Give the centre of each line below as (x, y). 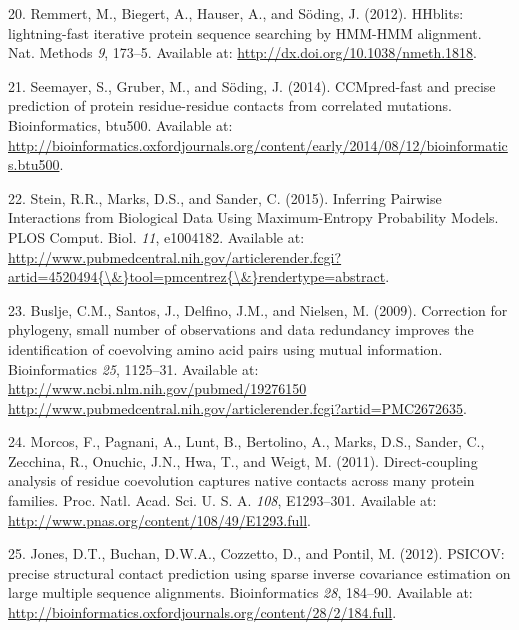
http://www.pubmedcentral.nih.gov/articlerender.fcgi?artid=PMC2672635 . (237, 407)
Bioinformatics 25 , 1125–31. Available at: (133, 368)
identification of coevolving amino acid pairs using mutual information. (225, 348)
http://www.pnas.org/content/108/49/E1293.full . (159, 519)
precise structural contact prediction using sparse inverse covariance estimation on (259, 572)
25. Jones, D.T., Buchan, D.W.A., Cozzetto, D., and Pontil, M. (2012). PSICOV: (256, 553)
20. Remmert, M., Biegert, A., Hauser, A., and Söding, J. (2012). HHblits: (236, 13)
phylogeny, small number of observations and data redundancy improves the (241, 329)
